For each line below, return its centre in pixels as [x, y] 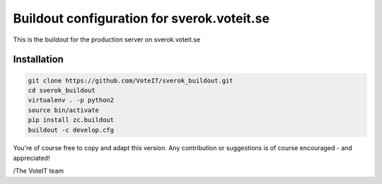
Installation [38, 60]
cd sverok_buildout [62, 90]
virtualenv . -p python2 [71, 100]
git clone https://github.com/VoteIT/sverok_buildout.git [131, 80]
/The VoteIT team [39, 171]
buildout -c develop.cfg [71, 130]
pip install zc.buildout [71, 120]
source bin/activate [63, 110]
